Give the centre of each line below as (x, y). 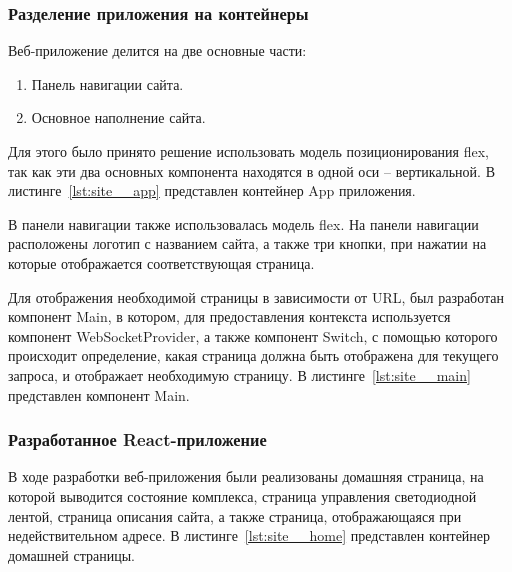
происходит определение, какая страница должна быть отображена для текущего (253, 355)
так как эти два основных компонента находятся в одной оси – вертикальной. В (251, 170)
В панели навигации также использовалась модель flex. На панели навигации (243, 223)
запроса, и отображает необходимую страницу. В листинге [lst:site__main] (239, 374)
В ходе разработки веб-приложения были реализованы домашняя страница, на (246, 476)
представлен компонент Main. (99, 394)
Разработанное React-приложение (137, 439)
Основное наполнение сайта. (118, 117)
